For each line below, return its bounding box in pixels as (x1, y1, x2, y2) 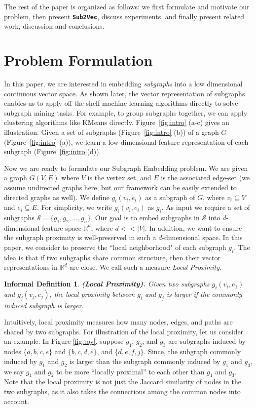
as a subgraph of (145, 192, 195, 202)
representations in (4, 262, 58, 272)
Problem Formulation (4, 50, 153, 70)
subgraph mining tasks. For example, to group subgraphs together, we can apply (4, 107, 248, 118)
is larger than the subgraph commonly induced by (69, 356, 220, 366)
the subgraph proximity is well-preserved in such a (4, 232, 156, 243)
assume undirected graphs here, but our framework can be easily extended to (4, 182, 237, 192)
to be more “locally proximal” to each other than (56, 366, 205, 376)
